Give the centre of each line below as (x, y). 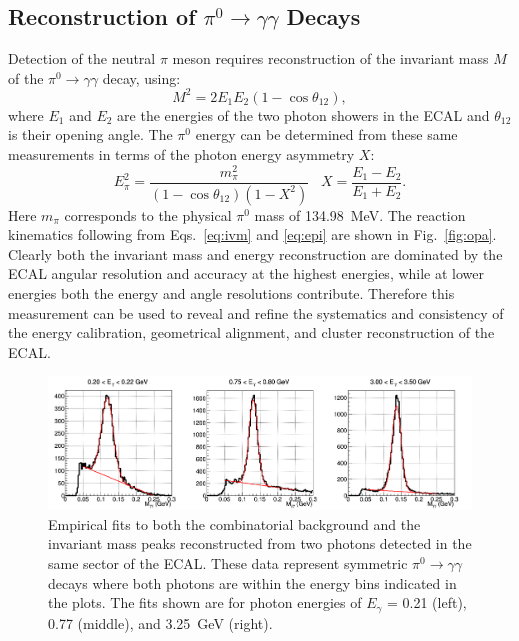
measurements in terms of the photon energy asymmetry (181, 154)
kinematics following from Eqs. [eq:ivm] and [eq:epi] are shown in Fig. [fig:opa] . (252, 234)
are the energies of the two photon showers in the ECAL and (303, 114)
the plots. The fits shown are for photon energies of (205, 602)
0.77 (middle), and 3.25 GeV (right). (160, 622)
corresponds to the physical (148, 214)
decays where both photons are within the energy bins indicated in (252, 582)
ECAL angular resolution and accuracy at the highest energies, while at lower (246, 273)
